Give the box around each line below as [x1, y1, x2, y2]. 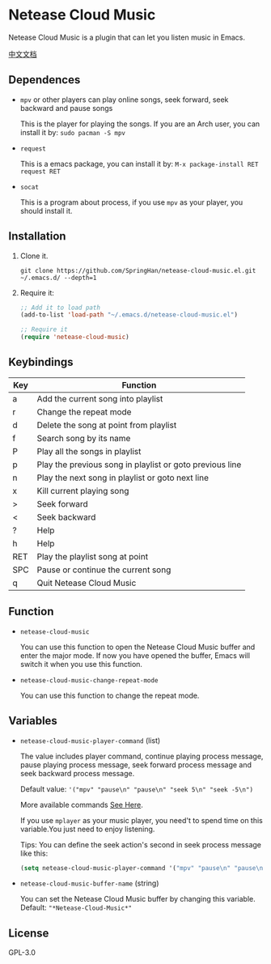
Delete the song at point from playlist [36, 419, 177, 431]
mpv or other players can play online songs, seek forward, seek [19, 95, 229, 104]
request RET [19, 168, 61, 176]
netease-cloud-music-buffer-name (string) [19, 878, 159, 888]
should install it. [19, 206, 73, 215]
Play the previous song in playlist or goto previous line [36, 459, 242, 470]
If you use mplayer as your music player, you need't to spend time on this [19, 815, 263, 825]
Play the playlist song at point [36, 550, 148, 562]
